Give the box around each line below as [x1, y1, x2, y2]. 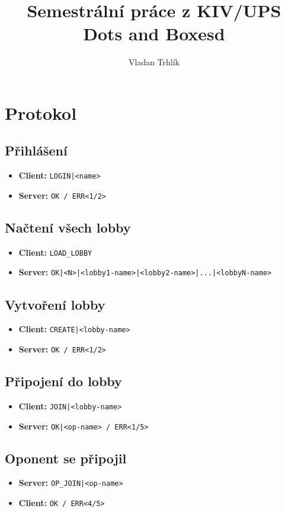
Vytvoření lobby [5, 295, 105, 313]
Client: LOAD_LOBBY [18, 246, 92, 258]
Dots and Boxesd [83, 21, 225, 46]
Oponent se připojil [5, 449, 127, 467]
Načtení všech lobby [5, 218, 131, 236]
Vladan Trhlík [128, 56, 180, 68]
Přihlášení [5, 141, 68, 160]
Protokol [5, 100, 77, 125]
